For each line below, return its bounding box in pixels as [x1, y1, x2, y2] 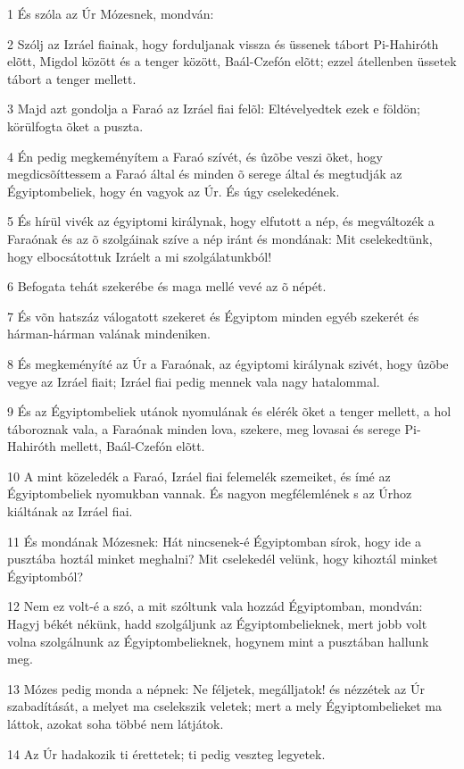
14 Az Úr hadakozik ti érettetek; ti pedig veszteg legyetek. [7, 744, 326, 763]
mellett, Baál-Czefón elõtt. [60, 437, 205, 456]
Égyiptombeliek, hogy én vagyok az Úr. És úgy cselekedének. [7, 181, 340, 200]
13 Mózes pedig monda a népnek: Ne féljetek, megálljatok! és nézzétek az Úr [7, 679, 425, 698]
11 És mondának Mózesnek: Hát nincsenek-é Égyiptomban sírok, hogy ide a [7, 531, 421, 550]
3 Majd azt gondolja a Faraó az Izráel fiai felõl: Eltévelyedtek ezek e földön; [7, 99, 420, 118]
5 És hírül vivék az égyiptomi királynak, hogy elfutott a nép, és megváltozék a [7, 212, 435, 230]
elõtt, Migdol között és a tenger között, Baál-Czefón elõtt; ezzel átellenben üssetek [7, 52, 457, 71]
